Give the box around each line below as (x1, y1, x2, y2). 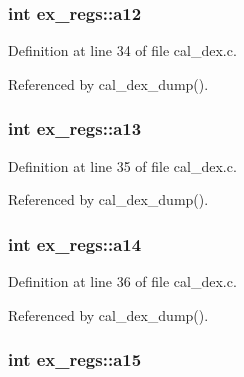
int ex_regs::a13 (8, 116, 142, 141)
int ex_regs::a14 (8, 231, 142, 256)
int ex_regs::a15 (8, 347, 142, 372)
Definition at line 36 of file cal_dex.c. (8, 271, 237, 292)
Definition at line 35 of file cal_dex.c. (8, 155, 237, 176)
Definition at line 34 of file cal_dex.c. (8, 40, 237, 61)
